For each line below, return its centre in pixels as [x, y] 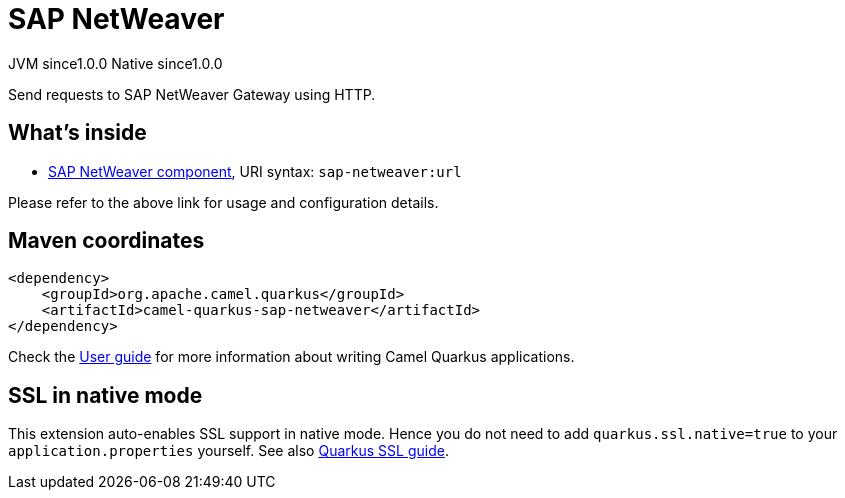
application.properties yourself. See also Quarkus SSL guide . [228, 451]
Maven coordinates [106, 241]
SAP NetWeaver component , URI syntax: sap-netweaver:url [255, 171]
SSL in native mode [105, 395]
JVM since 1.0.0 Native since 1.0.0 [115, 63]
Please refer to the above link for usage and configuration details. [223, 202]
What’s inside [77, 133]
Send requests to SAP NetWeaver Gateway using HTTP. [192, 94]
